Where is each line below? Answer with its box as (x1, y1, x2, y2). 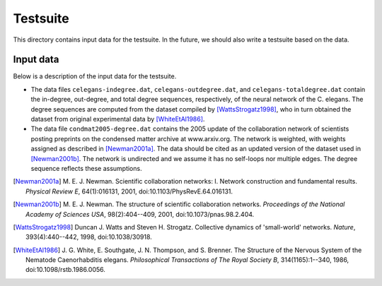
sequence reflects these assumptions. (30, 164, 142, 172)
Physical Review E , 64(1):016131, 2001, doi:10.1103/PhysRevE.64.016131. (25, 187, 233, 196)
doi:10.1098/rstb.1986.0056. (25, 266, 106, 274)
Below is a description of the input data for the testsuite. (13, 72, 177, 81)
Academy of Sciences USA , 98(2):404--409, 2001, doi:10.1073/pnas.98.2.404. (25, 210, 255, 218)
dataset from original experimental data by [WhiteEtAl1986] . (30, 115, 205, 124)
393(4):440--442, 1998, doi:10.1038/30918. (25, 233, 152, 242)
